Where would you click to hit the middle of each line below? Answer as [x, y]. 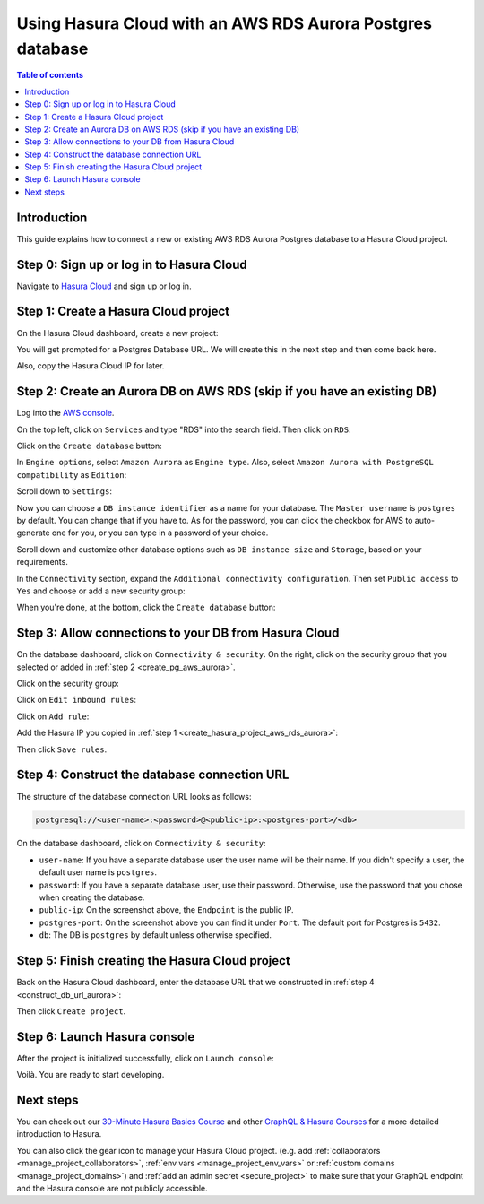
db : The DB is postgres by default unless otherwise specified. [156, 935]
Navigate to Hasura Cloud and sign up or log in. [104, 286]
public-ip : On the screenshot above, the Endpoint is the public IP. [166, 910]
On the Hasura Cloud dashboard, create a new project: [117, 333]
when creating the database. [92, 897]
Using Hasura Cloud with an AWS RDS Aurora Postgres [224, 23]
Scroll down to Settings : [64, 491]
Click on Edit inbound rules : [76, 700]
